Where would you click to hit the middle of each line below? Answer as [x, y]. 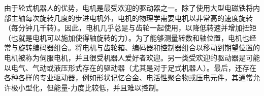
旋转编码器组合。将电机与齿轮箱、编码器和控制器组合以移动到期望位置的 [139, 47]
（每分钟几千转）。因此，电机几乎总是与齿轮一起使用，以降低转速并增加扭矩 [130, 28]
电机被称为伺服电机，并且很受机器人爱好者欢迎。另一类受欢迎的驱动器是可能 [132, 57]
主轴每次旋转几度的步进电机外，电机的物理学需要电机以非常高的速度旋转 [132, 18]
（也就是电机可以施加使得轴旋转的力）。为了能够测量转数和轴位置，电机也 [127, 37]
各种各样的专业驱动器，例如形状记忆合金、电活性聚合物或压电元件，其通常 [128, 77]
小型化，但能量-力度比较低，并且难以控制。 [90, 87]
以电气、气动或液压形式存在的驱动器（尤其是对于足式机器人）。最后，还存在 [130, 67]
